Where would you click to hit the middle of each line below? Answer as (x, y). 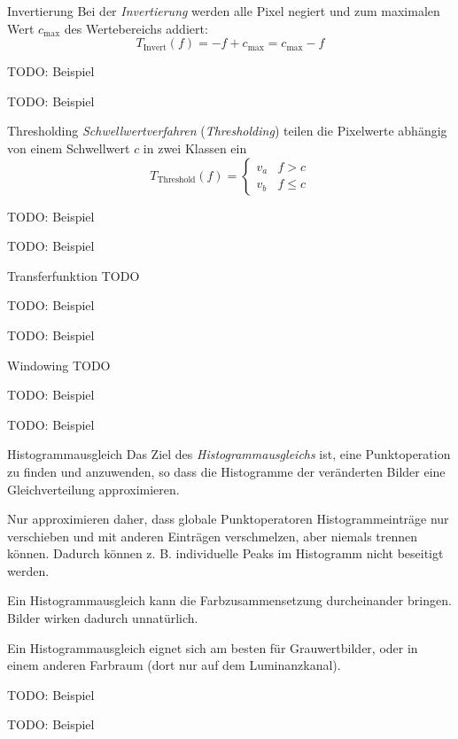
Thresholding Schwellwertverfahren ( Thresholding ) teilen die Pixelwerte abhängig (227, 131)
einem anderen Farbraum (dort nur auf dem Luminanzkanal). (174, 665)
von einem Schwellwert (69, 148)
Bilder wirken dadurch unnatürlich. (103, 618)
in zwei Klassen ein (195, 148)
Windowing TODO (59, 365)
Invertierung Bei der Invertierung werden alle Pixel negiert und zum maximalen (224, 11)
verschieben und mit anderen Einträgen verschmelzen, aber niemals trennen (213, 536)
